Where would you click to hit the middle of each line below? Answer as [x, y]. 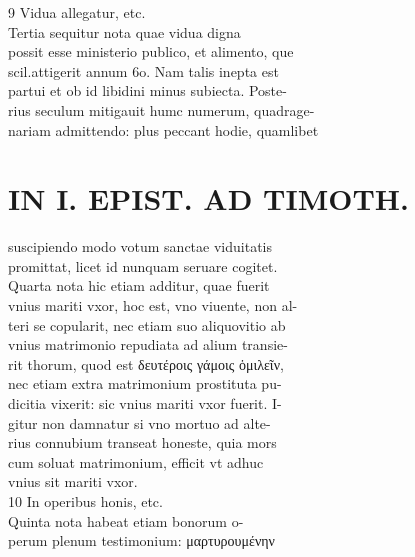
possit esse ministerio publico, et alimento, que [151, 51]
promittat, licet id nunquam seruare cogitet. [143, 265]
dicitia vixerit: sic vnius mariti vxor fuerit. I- [145, 403]
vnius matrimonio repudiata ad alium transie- [148, 344]
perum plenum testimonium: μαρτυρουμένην [141, 540]
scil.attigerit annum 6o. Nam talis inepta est [143, 70]
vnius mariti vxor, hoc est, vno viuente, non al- [153, 305]
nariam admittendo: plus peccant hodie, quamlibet [163, 129]
